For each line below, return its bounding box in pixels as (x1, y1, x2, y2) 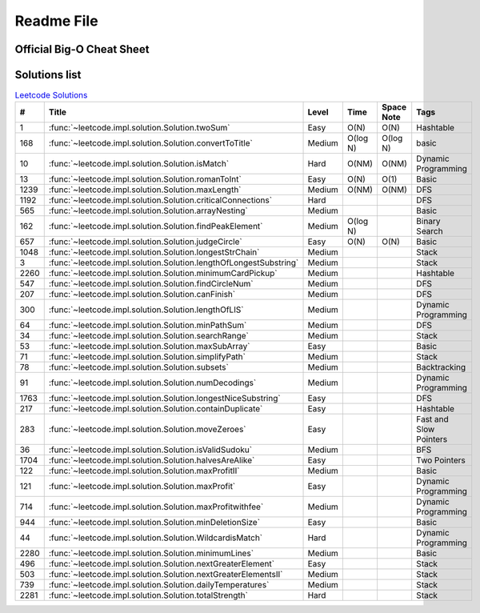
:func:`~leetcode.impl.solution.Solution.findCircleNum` (48, 278, 254, 290)
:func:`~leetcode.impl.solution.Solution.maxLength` (48, 184, 242, 195)
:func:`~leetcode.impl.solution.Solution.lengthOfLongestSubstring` (48, 257, 299, 268)
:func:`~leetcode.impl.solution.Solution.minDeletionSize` (48, 517, 260, 528)
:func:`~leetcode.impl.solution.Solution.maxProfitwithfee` (48, 501, 264, 512)
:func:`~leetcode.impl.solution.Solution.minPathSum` (48, 320, 247, 331)
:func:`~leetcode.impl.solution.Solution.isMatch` (48, 158, 230, 170)
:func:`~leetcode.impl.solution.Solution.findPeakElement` (48, 221, 263, 232)
